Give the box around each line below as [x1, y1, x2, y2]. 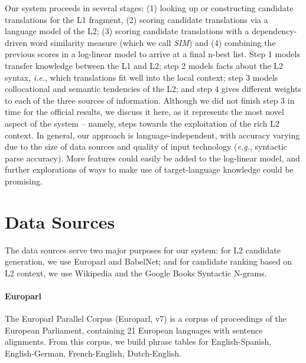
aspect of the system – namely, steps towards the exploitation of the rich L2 [5, 117, 280, 129]
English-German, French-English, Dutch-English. [5, 346, 181, 359]
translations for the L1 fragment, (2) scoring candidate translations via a [5, 13, 268, 25]
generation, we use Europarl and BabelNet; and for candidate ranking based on [5, 255, 292, 268]
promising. [5, 174, 43, 187]
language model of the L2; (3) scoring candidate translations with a [5, 25, 249, 37]
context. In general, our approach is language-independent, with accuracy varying [5, 128, 300, 141]
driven [5, 36, 28, 48]
